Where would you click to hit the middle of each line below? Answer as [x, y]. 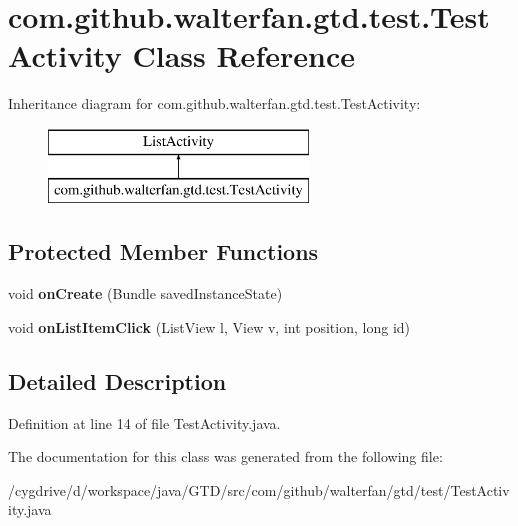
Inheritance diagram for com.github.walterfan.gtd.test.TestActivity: [214, 103]
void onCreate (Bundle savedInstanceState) [145, 293]
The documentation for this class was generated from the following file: [225, 456]
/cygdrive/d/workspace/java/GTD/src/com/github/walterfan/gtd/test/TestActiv [259, 489]
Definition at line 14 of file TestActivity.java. [144, 422]
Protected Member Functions [163, 251]
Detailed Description [117, 380]
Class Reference [243, 55]
